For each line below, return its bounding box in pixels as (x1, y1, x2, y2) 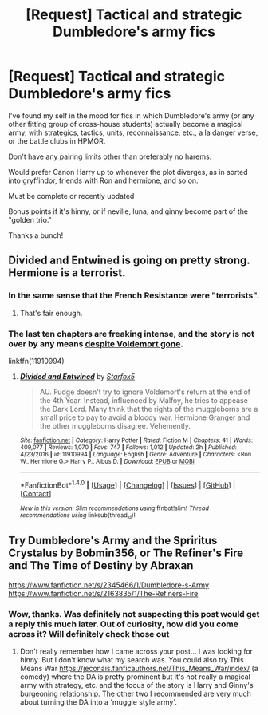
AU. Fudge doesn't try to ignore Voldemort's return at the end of (39, 387, 251, 397)
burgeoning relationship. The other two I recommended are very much (19, 689, 251, 699)
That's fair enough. (19, 308, 83, 318)
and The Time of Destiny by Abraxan (8, 559, 194, 572)
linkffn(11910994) (8, 356, 65, 365)
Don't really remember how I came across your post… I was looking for (19, 646, 254, 656)
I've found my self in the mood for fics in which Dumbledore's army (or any (8, 110, 254, 120)
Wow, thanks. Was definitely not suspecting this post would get (8, 608, 260, 619)
